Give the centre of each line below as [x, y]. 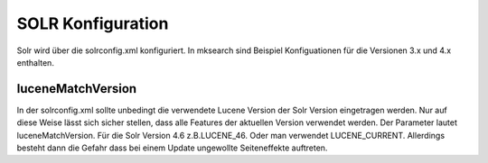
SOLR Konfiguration [93, 23]
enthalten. [35, 62]
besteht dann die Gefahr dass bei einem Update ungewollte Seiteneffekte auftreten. [172, 148]
